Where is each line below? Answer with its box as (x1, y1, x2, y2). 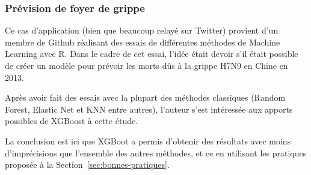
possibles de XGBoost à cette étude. (5, 114, 138, 127)
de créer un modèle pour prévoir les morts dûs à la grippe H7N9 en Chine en (5, 59, 288, 71)
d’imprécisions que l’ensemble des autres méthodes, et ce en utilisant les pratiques (5, 146, 307, 159)
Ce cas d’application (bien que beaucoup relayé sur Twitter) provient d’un (5, 24, 279, 37)
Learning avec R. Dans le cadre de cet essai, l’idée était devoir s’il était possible (5, 47, 298, 60)
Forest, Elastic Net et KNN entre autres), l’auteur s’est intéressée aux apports (5, 102, 293, 115)
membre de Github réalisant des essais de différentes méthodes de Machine (5, 35, 280, 48)
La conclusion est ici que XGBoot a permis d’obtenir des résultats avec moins (5, 134, 291, 147)
